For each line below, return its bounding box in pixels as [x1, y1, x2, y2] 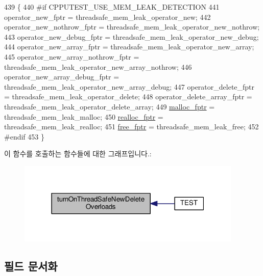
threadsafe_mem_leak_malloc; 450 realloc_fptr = [4, 111, 163, 122]
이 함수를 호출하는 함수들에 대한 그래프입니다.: [4, 148, 152, 159]
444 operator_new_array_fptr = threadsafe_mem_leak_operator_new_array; [4, 41, 254, 52]
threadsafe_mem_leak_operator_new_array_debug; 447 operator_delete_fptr [4, 81, 255, 92]
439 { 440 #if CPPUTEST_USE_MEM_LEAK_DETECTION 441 [4, 2, 220, 12]
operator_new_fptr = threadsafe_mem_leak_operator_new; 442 [4, 11, 211, 22]
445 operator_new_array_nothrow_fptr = [4, 51, 139, 62]
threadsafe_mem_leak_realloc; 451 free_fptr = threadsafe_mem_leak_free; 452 [4, 121, 259, 132]
